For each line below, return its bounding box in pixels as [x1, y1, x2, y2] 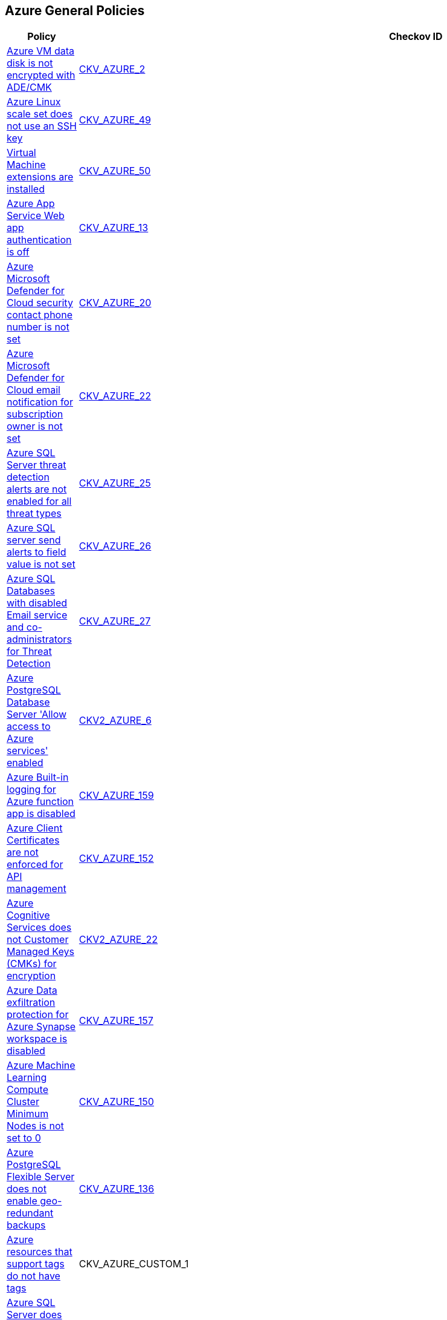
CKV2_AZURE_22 [79, 933, 158, 946]
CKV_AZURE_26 [79, 540, 152, 553]
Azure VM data [7, 45, 74, 57]
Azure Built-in [7, 771, 69, 784]
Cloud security [7, 297, 73, 309]
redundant [7, 1207, 54, 1220]
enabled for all [7, 495, 72, 508]
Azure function [7, 795, 74, 808]
